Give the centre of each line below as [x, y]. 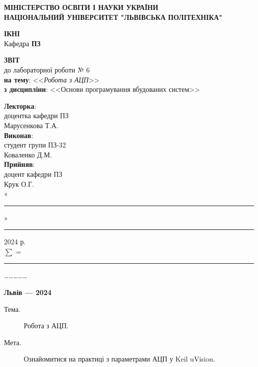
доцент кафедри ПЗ [33, 174]
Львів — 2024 [28, 292]
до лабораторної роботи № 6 [47, 69]
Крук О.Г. [19, 183]
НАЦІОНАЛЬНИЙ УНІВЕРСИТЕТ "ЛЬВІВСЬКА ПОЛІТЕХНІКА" [113, 17]
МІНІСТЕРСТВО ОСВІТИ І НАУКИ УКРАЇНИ [81, 7]
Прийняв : [19, 164]
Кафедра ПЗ [22, 43]
